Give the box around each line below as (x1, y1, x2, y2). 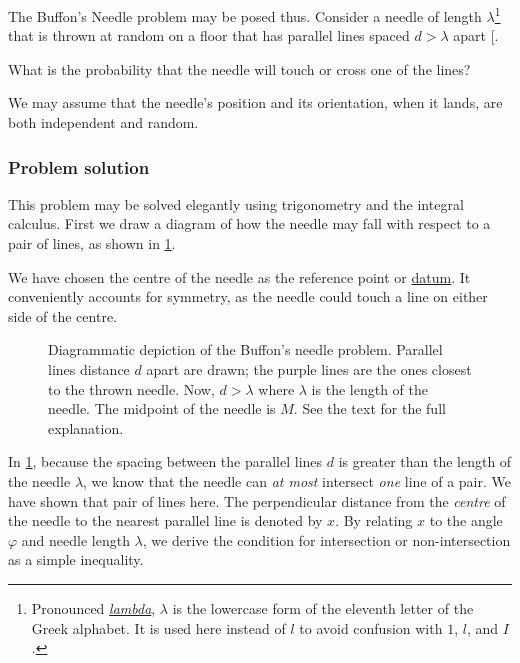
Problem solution (8, 154, 150, 179)
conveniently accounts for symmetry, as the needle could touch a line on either (8, 286, 488, 307)
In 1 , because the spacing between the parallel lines (8, 451, 323, 472)
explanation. (48, 417, 124, 438)
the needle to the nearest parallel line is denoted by (8, 510, 323, 531)
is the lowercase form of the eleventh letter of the (172, 597, 474, 618)
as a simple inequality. (8, 549, 144, 570)
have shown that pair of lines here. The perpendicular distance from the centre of (8, 490, 506, 511)
